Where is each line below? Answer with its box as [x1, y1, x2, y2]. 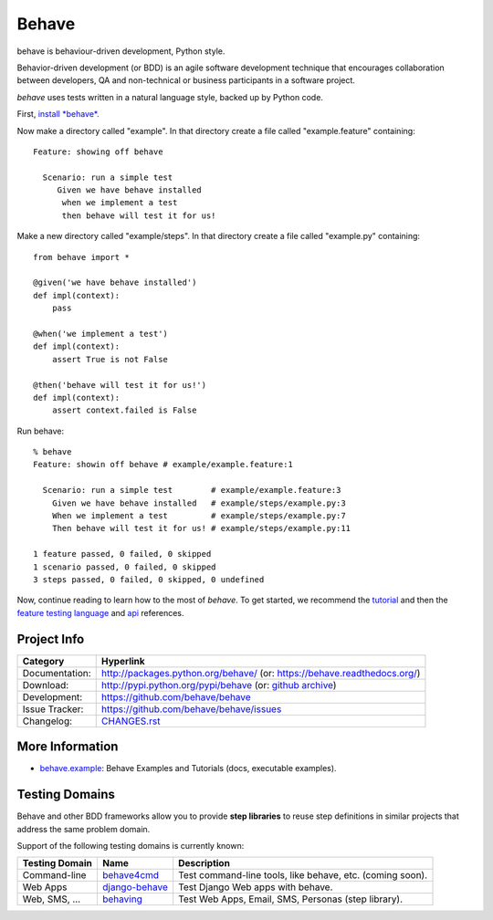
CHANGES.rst [100, 715, 161, 727]
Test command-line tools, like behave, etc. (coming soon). [178, 869, 428, 882]
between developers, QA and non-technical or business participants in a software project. [16, 75, 356, 86]
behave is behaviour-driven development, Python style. [16, 46, 226, 57]
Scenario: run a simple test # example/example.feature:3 [42, 485, 341, 496]
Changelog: [22, 715, 73, 727]
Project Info [16, 631, 85, 647]
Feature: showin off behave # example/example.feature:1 [33, 459, 294, 470]
